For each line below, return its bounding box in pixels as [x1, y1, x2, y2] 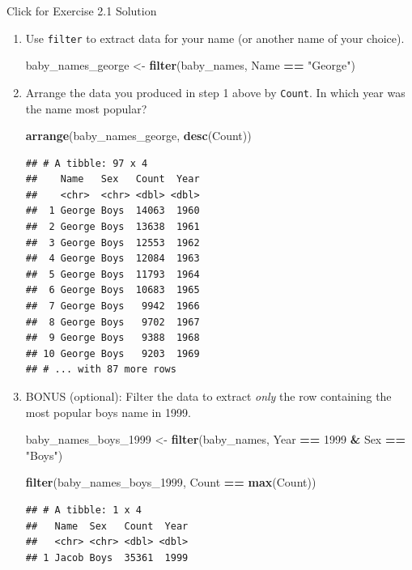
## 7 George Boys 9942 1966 [25, 300, 200, 313]
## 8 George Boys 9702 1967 [25, 316, 200, 328]
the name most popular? [25, 100, 147, 117]
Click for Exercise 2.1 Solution [6, 2, 157, 19]
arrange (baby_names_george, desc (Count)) [25, 127, 252, 144]
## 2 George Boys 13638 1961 [25, 221, 200, 233]
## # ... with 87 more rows [25, 364, 176, 376]
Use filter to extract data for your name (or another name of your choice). [25, 29, 405, 46]
